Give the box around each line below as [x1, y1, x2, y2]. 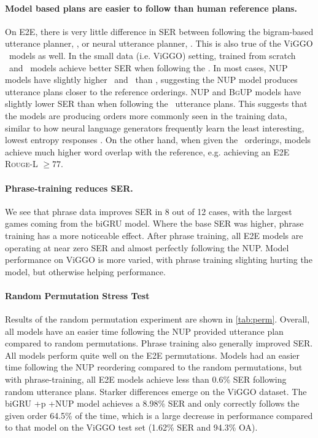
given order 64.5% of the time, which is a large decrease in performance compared [5, 409, 313, 421]
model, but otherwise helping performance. [5, 265, 166, 278]
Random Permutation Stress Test [5, 289, 150, 302]
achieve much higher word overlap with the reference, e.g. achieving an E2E [5, 145, 290, 158]
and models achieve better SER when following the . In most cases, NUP [9, 61, 288, 74]
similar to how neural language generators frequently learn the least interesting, [5, 121, 304, 134]
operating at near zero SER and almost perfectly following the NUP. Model [5, 241, 289, 254]
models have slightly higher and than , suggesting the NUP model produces [5, 73, 298, 86]
